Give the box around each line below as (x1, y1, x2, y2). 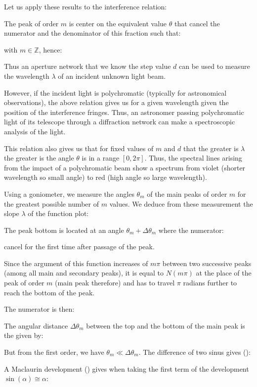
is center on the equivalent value (69, 18, 167, 28)
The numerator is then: (4, 304, 75, 314)
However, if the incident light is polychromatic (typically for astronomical (4, 87, 227, 98)
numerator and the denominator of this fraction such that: (4, 28, 181, 38)
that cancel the (174, 18, 220, 28)
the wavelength (4, 70, 49, 81)
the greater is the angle (4, 153, 74, 163)
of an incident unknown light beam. (58, 70, 166, 81)
